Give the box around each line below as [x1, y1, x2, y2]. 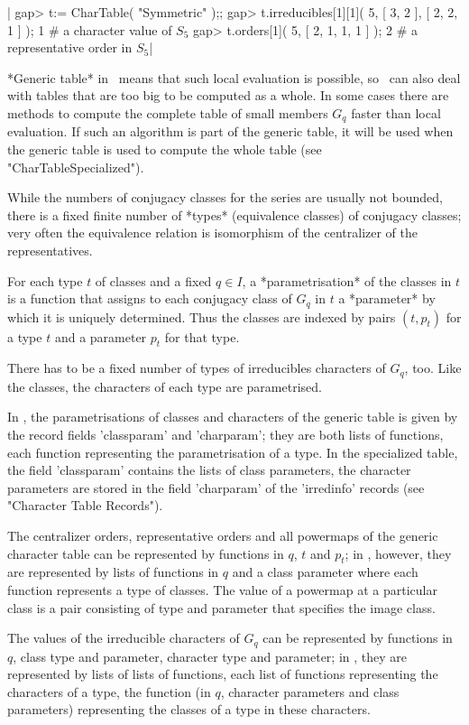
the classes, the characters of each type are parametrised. [7, 376, 322, 395]
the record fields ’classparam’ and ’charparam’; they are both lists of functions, [7, 425, 444, 444]
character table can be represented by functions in [7, 544, 284, 562]
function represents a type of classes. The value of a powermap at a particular [7, 581, 437, 600]
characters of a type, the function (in [7, 682, 211, 701]
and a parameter [54, 327, 147, 346]
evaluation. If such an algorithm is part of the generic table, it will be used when [7, 122, 454, 141]
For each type [7, 271, 83, 290]
